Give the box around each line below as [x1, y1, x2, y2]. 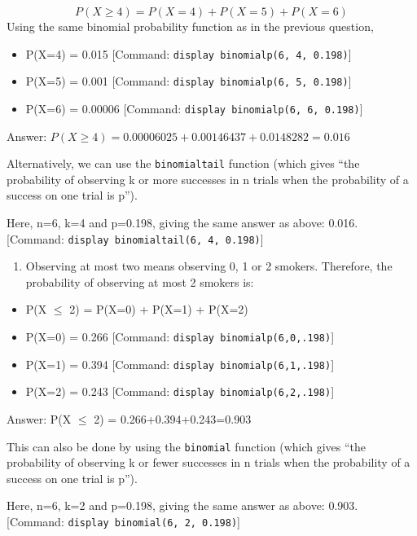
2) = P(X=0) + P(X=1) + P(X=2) [69, 301, 248, 318]
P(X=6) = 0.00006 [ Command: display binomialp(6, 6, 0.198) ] [25, 99, 363, 116]
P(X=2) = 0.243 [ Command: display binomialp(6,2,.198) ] [25, 383, 335, 400]
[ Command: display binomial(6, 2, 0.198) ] [7, 513, 240, 530]
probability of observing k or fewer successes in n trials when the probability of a [7, 454, 410, 471]
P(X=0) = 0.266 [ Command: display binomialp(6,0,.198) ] [25, 328, 335, 345]
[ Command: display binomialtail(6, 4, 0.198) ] [7, 230, 264, 247]
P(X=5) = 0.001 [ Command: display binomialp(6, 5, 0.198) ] [25, 72, 352, 90]
